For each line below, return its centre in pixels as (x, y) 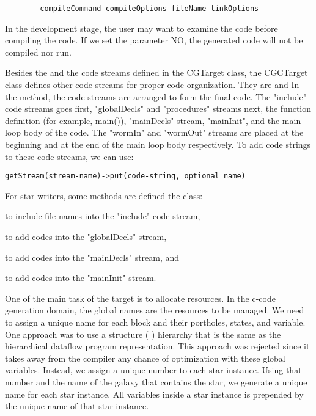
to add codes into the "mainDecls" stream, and (92, 257)
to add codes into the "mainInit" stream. (81, 278)
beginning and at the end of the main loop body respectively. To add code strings (158, 144)
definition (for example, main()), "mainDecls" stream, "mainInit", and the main (153, 120)
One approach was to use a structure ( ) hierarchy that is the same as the (143, 334)
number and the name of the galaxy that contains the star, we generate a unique (156, 381)
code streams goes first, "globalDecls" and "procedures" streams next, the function (158, 108)
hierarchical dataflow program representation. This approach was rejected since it (157, 346)
